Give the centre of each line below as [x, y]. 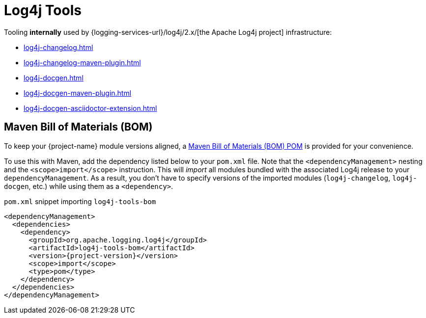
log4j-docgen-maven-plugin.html [78, 93]
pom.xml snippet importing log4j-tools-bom [80, 201]
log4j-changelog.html [58, 47]
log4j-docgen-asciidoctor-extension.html [90, 108]
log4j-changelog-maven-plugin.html [82, 62]
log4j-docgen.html [54, 78]
